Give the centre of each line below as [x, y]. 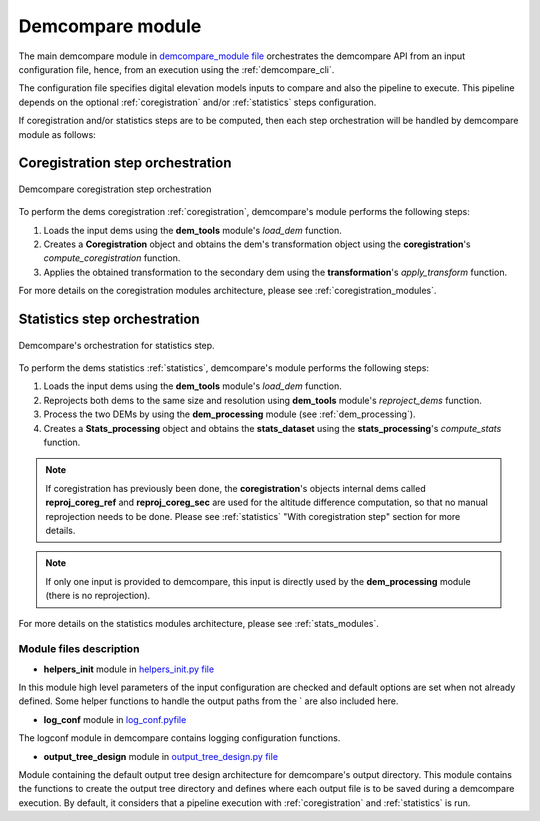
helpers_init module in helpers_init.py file [129, 669]
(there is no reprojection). [98, 596]
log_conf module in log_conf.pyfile [115, 719]
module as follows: [57, 134]
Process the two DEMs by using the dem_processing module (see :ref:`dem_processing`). [229, 414]
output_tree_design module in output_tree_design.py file [161, 756]
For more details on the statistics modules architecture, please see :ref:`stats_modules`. [198, 623]
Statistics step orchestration [109, 319]
